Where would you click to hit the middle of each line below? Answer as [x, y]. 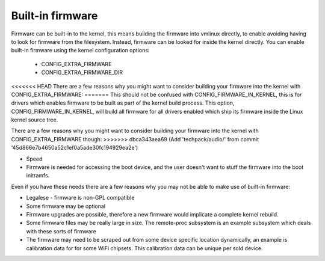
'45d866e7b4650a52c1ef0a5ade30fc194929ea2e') [75, 148]
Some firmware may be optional [66, 206]
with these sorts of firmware [61, 231]
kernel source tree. [35, 120]
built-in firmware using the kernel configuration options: [80, 51]
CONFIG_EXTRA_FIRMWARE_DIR [82, 73]
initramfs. [38, 176]
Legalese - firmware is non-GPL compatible [80, 198]
